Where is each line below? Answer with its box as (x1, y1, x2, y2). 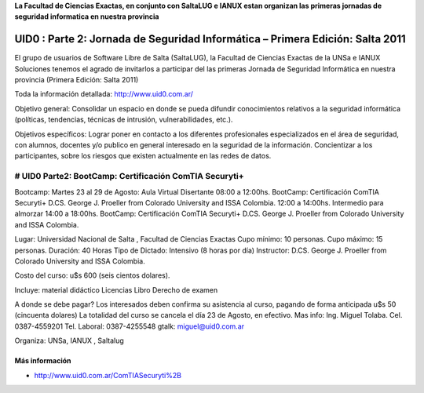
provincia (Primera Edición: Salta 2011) (14, 75, 139, 85)
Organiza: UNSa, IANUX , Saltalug (14, 336, 125, 345)
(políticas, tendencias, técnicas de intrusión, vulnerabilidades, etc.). (14, 115, 233, 125)
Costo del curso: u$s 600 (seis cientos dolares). (14, 271, 170, 280)
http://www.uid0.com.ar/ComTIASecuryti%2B (34, 370, 182, 380)
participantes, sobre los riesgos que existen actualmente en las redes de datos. (14, 151, 272, 161)
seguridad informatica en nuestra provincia (14, 12, 159, 21)
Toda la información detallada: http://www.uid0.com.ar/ (14, 89, 194, 99)
